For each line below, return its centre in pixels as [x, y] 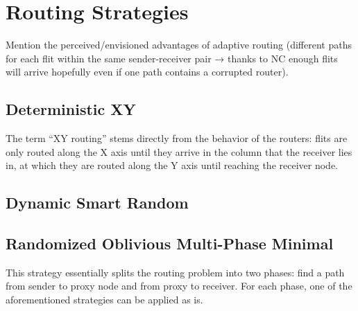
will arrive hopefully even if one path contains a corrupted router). [147, 72]
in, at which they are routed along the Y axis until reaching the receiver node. [172, 165]
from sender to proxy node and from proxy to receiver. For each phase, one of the [179, 286]
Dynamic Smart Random [97, 203]
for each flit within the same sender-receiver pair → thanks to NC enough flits [172, 58]
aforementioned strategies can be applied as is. [104, 300]
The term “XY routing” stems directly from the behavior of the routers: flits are [177, 138]
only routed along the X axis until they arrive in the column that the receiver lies [179, 151]
